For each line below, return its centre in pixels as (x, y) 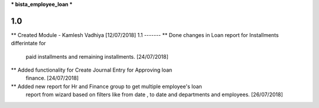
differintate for (29, 43)
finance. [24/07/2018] (52, 78)
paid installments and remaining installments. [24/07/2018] (97, 56)
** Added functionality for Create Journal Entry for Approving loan (92, 70)
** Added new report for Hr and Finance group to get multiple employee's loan (106, 86)
